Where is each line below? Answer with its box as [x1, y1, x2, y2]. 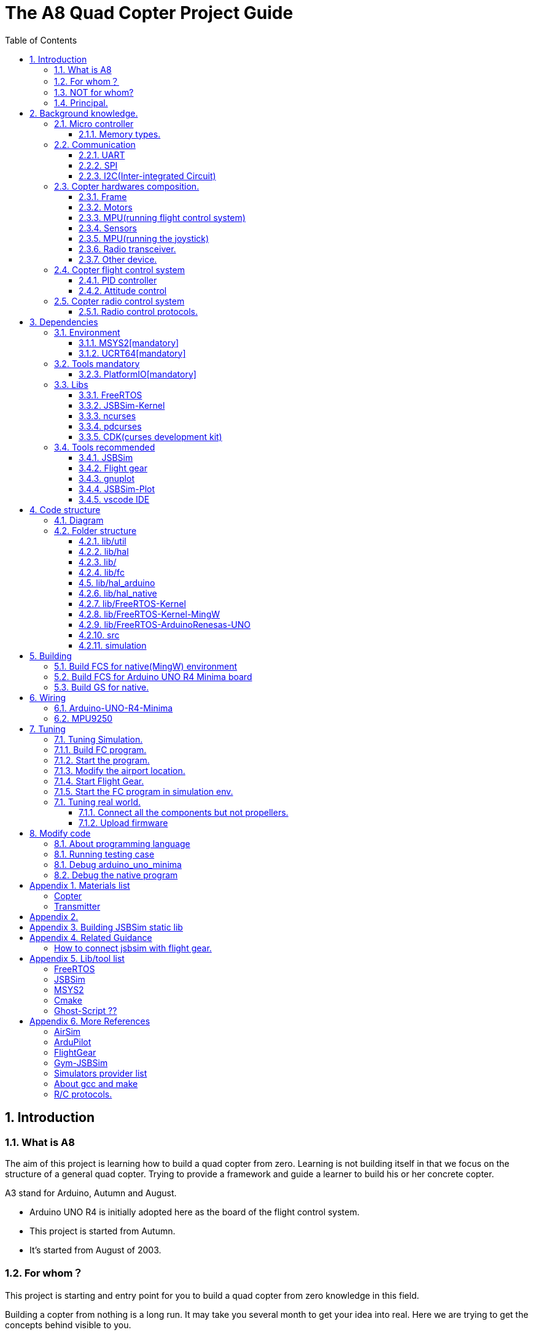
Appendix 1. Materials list [29, 880, 130, 891]
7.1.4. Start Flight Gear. [54, 775, 144, 786]
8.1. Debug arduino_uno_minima [54, 859, 182, 870]
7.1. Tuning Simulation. [54, 733, 143, 745]
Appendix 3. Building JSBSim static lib [29, 921, 183, 932]
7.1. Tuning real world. [54, 796, 141, 807]
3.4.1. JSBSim [79, 452, 133, 463]
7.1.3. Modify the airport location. [54, 765, 185, 776]
